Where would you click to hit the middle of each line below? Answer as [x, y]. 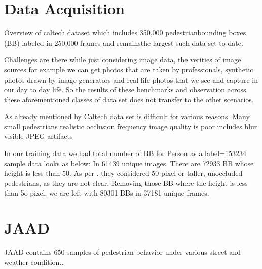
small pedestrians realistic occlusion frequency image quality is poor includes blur [131, 126]
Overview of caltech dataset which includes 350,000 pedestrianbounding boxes [125, 33]
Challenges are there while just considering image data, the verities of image [123, 60]
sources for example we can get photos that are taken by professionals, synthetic [129, 69]
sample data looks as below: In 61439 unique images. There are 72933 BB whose [129, 163]
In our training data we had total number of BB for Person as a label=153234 [125, 153]
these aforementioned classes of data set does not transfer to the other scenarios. [129, 99]
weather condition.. [34, 262]
